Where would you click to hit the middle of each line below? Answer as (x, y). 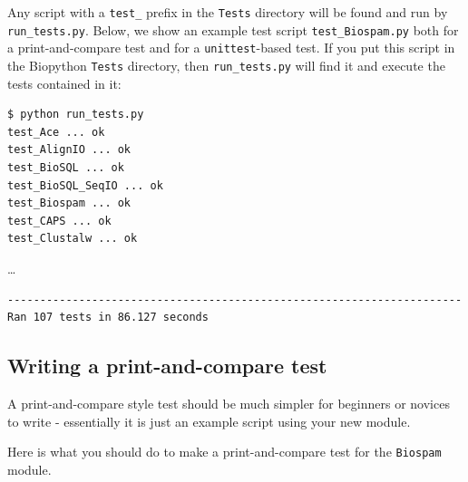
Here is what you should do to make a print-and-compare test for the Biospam (224, 452)
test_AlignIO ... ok (69, 150)
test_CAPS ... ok (59, 221)
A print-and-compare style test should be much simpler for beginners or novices (229, 403)
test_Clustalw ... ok (73, 239)
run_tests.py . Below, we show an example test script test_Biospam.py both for (233, 29)
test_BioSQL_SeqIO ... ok (85, 185)
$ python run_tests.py (76, 115)
